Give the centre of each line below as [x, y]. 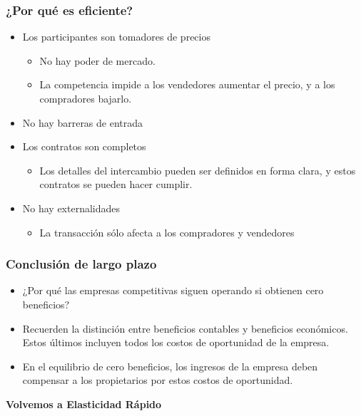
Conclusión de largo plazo [81, 264]
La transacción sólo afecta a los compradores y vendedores [167, 232]
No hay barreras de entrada [83, 122]
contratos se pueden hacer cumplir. [116, 184]
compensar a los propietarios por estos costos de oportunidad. [158, 380]
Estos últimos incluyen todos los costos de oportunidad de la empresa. [176, 342]
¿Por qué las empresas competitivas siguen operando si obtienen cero [173, 290]
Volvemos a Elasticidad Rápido [84, 404]
